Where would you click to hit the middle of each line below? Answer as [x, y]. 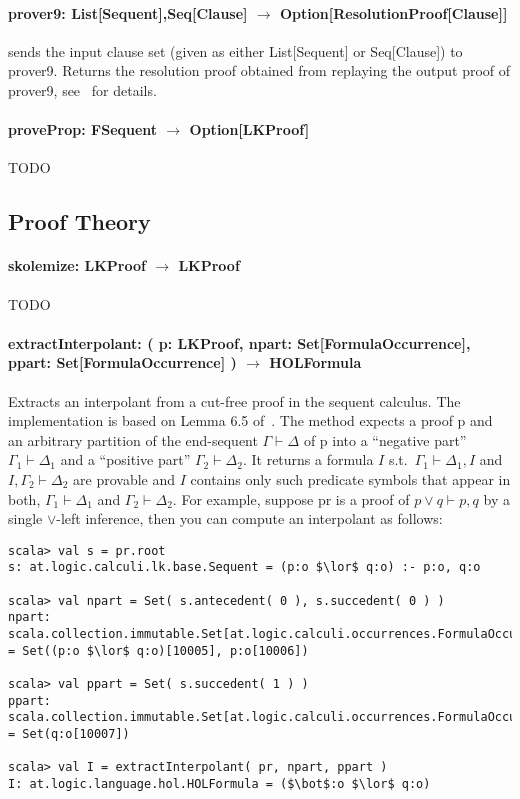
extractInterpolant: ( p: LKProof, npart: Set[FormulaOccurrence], [239, 342]
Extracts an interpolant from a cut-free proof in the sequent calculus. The [234, 400]
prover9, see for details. [82, 89]
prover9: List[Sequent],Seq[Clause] [128, 12]
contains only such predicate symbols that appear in [350, 478]
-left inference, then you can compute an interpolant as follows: [249, 518]
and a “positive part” [125, 459]
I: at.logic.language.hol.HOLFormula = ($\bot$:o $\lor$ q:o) [219, 783]
